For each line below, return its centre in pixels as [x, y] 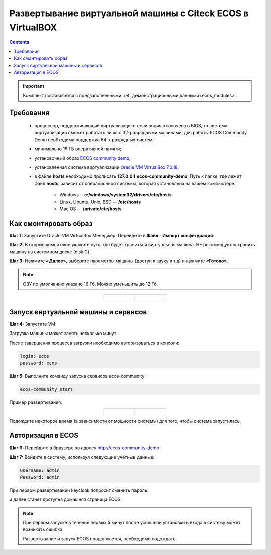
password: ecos [38, 363]
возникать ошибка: [43, 529]
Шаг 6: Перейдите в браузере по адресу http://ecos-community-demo [84, 448]
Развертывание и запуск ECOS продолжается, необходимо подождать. [100, 539]
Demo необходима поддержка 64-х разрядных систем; [94, 139]
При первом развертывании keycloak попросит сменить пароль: [79, 490]
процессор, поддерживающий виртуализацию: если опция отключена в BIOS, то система [131, 126]
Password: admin [40, 477]
